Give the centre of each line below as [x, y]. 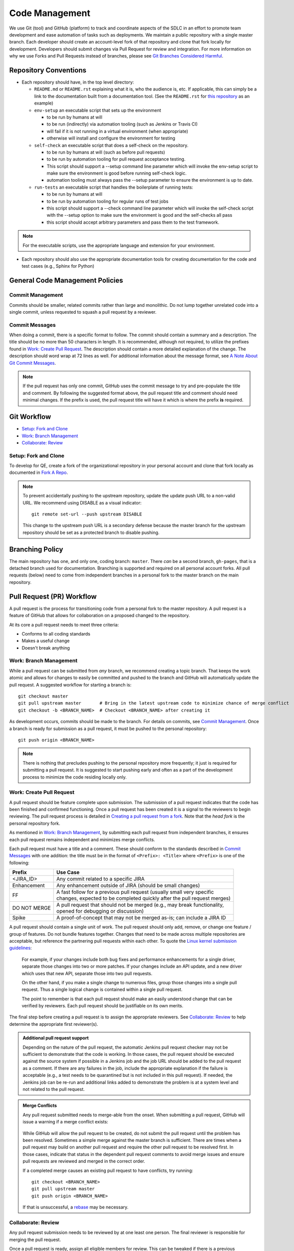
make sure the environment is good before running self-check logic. [117, 173]
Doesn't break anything [46, 648]
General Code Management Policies [66, 280]
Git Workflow [30, 417]
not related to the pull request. [54, 1089]
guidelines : [20, 948]
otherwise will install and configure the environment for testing [111, 138]
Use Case [68, 872]
